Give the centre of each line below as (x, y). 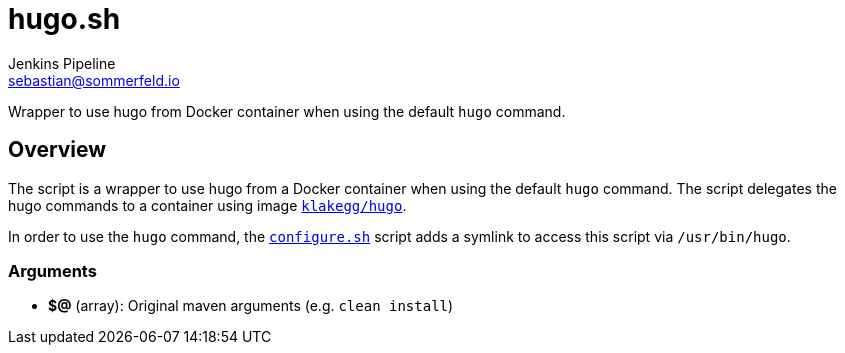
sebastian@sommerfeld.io (94, 80)
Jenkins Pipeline (62, 63)
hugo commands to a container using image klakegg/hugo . (207, 205)
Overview (57, 150)
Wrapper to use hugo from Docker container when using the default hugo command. (287, 111)
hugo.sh (64, 19)
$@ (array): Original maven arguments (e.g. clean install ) (251, 306)
